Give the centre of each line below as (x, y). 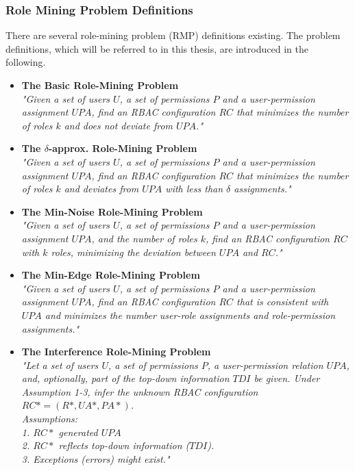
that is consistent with (283, 302)
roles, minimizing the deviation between (133, 252)
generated (78, 432)
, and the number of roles (144, 238)
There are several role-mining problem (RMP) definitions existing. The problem (173, 35)
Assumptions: (50, 419)
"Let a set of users (60, 365)
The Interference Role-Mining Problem (116, 352)
